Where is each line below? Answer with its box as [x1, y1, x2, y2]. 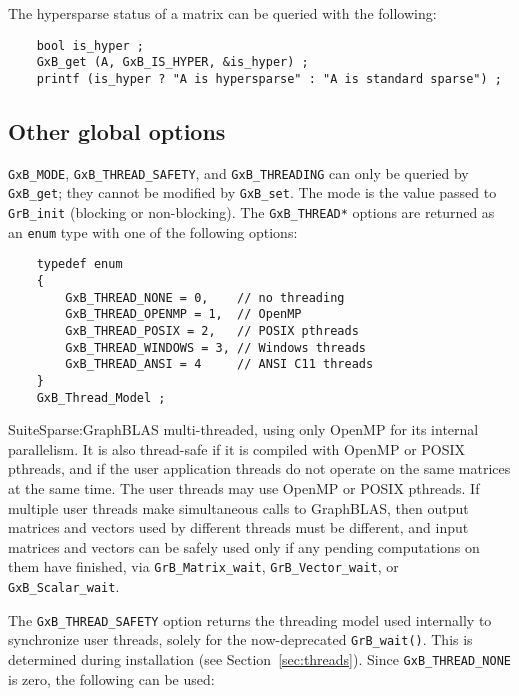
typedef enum [36, 257, 123, 272]
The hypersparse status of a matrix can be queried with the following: [8, 3, 437, 23]
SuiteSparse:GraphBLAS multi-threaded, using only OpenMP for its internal [8, 419, 479, 440]
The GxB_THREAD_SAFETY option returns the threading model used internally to [8, 609, 492, 630]
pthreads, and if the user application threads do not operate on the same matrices [8, 458, 511, 479]
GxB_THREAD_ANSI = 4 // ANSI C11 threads [65, 357, 374, 372]
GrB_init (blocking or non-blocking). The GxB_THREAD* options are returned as [8, 202, 495, 223]
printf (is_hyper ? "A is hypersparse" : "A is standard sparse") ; [36, 71, 502, 86]
